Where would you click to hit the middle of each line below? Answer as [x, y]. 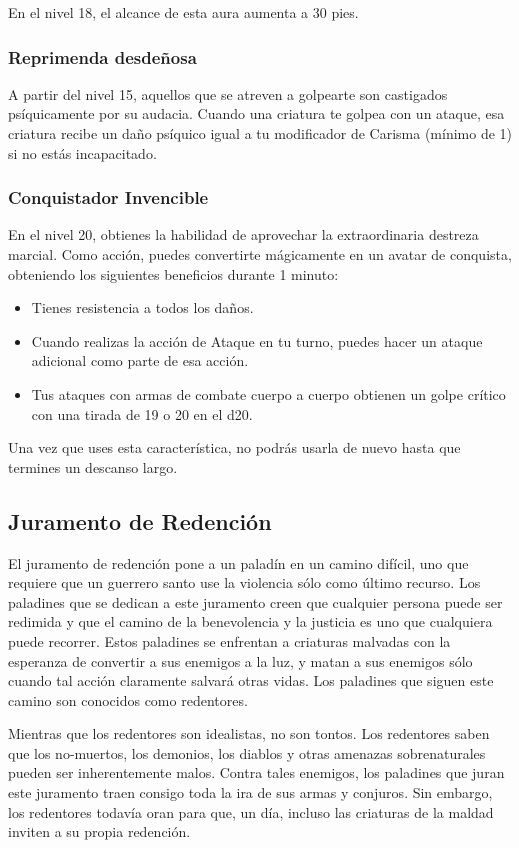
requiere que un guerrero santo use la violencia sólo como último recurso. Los [244, 582]
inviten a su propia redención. [99, 831]
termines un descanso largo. [93, 466]
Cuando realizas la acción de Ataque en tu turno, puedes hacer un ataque [257, 340]
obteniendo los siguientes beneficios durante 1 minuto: [173, 273]
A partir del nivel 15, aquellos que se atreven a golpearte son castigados [228, 93]
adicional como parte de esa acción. [140, 360]
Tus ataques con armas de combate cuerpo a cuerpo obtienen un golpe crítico [268, 393]
